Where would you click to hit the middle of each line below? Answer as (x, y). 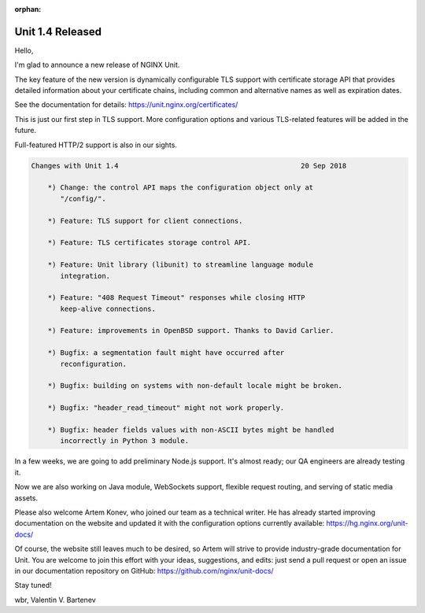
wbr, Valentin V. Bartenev (55, 600)
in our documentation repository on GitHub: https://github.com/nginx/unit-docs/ (144, 571)
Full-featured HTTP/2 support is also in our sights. (96, 145)
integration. (85, 276)
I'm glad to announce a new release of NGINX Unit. (97, 65)
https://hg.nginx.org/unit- (367, 523)
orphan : (28, 9)
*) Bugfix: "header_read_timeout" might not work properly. (166, 408)
